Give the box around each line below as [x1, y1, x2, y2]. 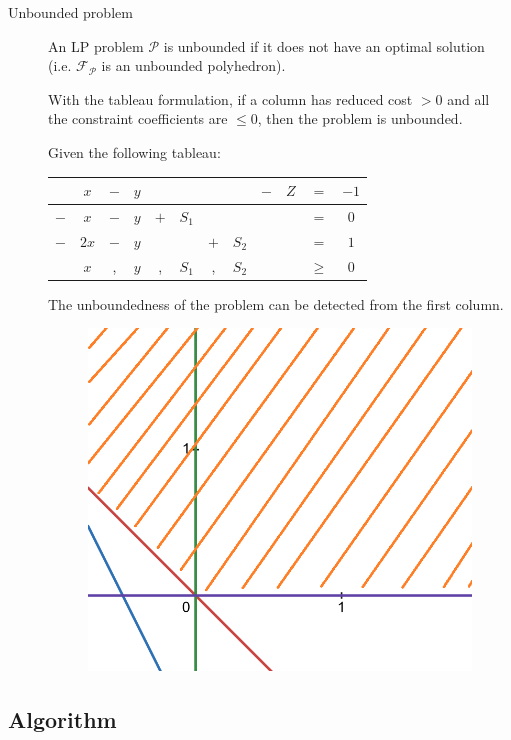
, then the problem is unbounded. [257, 108, 463, 129]
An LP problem [48, 35, 144, 56]
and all [447, 88, 490, 109]
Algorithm [8, 703, 117, 734]
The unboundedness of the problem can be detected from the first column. [48, 293, 504, 314]
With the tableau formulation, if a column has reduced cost [48, 88, 413, 109]
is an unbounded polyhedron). [101, 55, 286, 76]
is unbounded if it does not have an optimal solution [163, 35, 485, 56]
